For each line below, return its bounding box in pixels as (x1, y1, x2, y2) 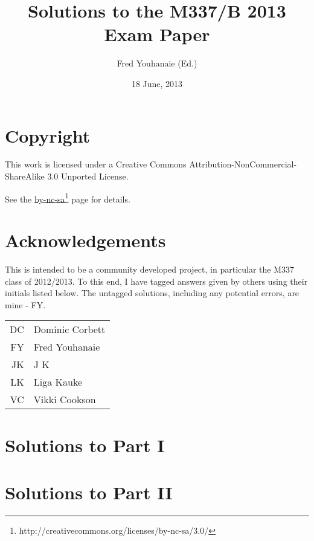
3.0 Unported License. (47, 170, 129, 183)
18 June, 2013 (131, 77, 183, 89)
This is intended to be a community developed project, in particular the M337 (5, 263, 295, 275)
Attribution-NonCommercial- (189, 158, 297, 170)
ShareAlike (5, 170, 45, 183)
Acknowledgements (5, 228, 166, 253)
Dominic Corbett (33, 322, 106, 337)
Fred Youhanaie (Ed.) (117, 57, 197, 70)
